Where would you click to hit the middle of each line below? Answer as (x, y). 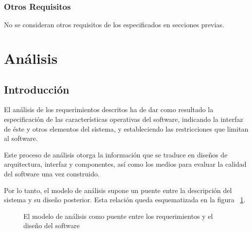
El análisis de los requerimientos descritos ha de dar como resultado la (109, 109)
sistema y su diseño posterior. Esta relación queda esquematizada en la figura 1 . (125, 200)
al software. (21, 138)
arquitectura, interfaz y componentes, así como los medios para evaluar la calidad (125, 164)
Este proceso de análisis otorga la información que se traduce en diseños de (116, 154)
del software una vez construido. (52, 173)
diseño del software (52, 225)
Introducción (37, 89)
